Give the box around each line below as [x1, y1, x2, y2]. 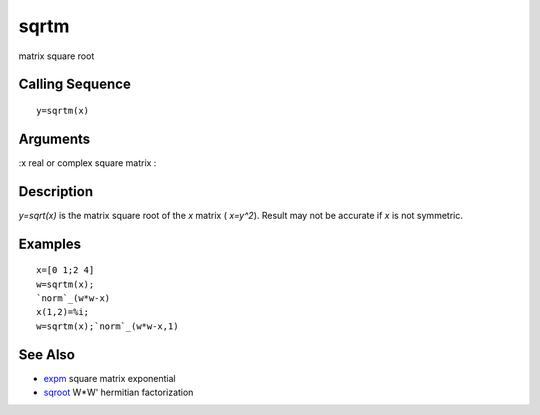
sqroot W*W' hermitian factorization [43, 386, 194, 399]
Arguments [18, 130, 91, 147]
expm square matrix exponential [43, 372, 176, 384]
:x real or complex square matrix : [18, 156, 157, 169]
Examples [18, 235, 82, 252]
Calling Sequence [18, 76, 132, 93]
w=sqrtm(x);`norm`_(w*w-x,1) [36, 320, 179, 332]
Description [18, 183, 94, 200]
